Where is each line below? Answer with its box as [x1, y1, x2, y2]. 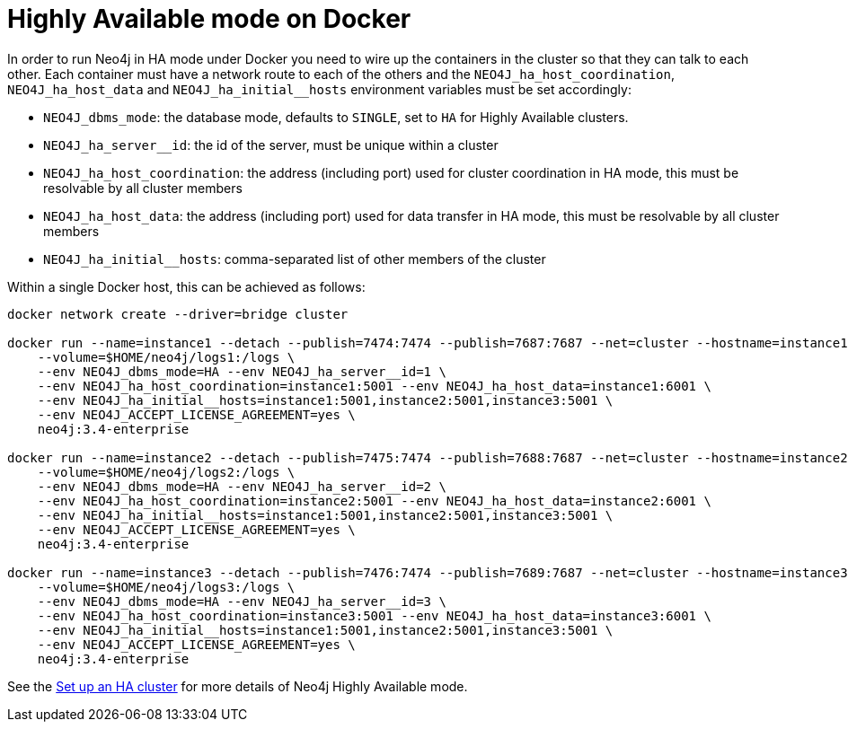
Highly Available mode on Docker [7, 4, 411, 34]
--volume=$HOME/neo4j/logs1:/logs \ [37, 349, 296, 364]
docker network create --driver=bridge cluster [7, 306, 349, 321]
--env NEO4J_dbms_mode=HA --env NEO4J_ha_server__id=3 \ [37, 593, 446, 609]
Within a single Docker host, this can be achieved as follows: [7, 278, 366, 294]
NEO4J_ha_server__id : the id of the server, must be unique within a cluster [43, 136, 499, 153]
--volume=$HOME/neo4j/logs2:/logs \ [37, 464, 296, 479]
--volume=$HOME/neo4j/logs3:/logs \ [37, 579, 296, 594]
